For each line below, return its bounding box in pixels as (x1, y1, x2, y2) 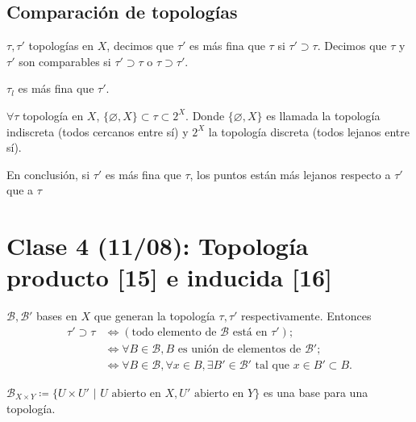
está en (232, 326, 268, 338)
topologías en (28, 37, 94, 54)
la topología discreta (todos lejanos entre (208, 123, 410, 140)
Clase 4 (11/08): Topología (6, 229, 309, 262)
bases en (36, 307, 77, 324)
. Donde (185, 107, 225, 123)
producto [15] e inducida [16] (6, 261, 333, 294)
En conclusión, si (6, 165, 90, 182)
